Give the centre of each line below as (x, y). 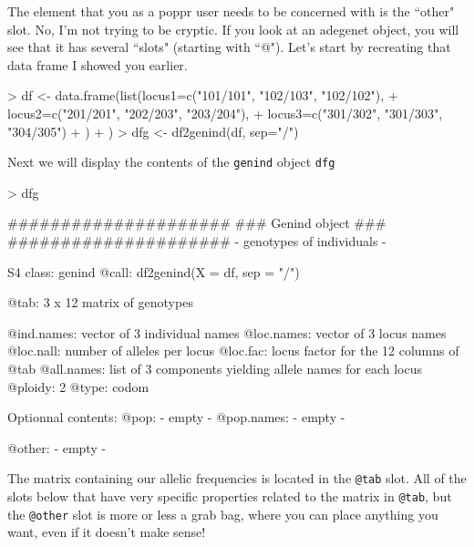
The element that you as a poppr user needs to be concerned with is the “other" (231, 11)
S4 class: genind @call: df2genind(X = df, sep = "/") (154, 271)
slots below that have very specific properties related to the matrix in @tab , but (230, 496)
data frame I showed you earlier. (98, 64)
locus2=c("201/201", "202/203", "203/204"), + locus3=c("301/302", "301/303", (225, 113)
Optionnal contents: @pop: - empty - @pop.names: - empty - (176, 417)
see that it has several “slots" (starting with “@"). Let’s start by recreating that (229, 47)
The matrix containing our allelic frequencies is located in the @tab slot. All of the (237, 478)
